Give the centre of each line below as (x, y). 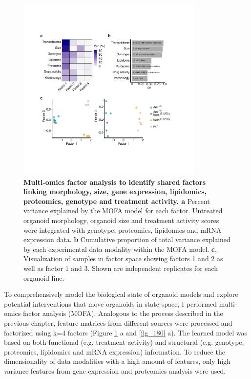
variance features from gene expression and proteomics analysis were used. (115, 370)
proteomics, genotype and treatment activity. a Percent (117, 201)
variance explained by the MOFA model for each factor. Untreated (123, 211)
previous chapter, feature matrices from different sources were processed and (118, 323)
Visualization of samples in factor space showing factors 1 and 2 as (123, 258)
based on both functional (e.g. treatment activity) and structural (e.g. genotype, (124, 342)
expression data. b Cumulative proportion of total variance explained (127, 239)
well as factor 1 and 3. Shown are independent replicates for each (121, 268)
